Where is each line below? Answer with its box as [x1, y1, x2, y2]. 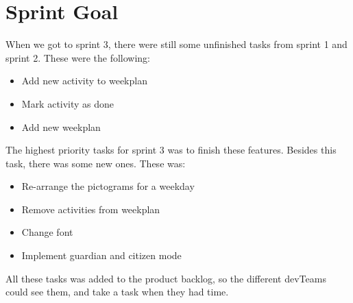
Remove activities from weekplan [21, 202, 160, 216]
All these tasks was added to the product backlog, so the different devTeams [5, 271, 326, 285]
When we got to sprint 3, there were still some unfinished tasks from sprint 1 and [5, 37, 348, 51]
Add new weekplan [21, 119, 101, 134]
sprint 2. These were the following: [5, 50, 150, 64]
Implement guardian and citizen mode [21, 248, 182, 263]
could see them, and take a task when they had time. [5, 284, 229, 299]
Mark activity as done [21, 96, 114, 110]
